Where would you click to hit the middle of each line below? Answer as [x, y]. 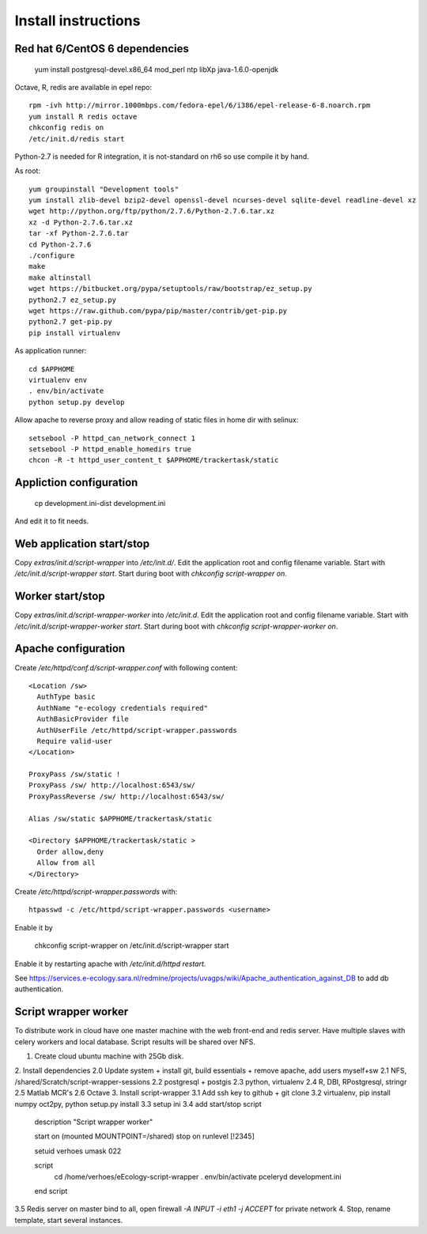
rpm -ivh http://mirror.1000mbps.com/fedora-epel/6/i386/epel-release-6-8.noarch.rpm [200, 106]
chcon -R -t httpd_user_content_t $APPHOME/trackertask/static [154, 460]
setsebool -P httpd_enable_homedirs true [110, 449]
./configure [52, 256]
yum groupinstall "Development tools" [104, 189]
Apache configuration [70, 649]
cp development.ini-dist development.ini [100, 503]
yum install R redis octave [83, 116]
